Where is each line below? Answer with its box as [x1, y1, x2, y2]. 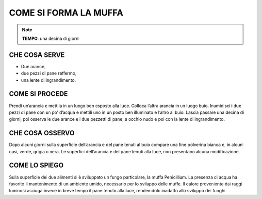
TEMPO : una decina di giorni [22, 36, 80, 41]
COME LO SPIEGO [9, 161, 64, 170]
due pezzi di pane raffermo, [21, 71, 77, 76]
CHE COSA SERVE [9, 51, 65, 59]
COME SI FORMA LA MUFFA [9, 7, 124, 18]
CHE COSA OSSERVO [9, 129, 75, 137]
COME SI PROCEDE [9, 90, 68, 98]
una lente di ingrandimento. [21, 77, 76, 83]
